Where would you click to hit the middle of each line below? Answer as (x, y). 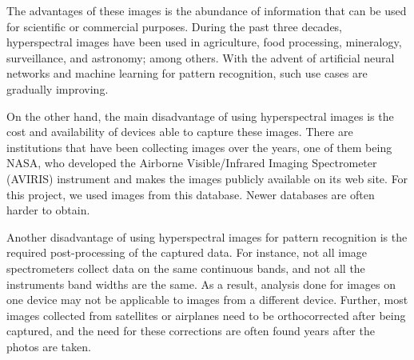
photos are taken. (49, 346)
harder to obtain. (48, 210)
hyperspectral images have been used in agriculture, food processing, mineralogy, (204, 42)
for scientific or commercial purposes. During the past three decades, (175, 26)
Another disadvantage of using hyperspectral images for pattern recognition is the (207, 236)
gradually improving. (58, 88)
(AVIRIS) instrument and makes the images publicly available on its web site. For (207, 178)
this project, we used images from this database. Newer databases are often (191, 194)
